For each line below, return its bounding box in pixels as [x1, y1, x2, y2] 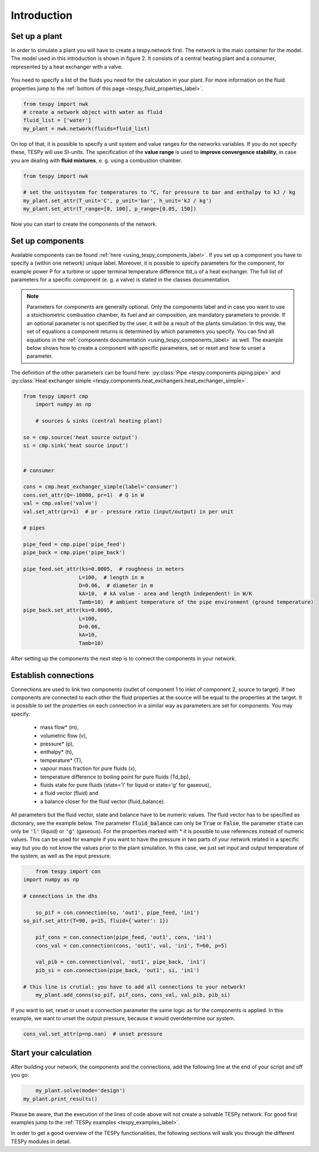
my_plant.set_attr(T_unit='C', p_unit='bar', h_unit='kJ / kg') [23, 197, 212, 204]
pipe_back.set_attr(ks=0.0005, [23, 607, 114, 614]
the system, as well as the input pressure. [11, 853, 111, 860]
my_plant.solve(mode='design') [35, 1087, 125, 1094]
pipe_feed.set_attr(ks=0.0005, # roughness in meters [23, 566, 184, 573]
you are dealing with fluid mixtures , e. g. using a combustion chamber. [11, 156, 182, 164]
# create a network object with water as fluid [23, 109, 162, 115]
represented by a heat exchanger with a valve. [11, 63, 123, 70]
